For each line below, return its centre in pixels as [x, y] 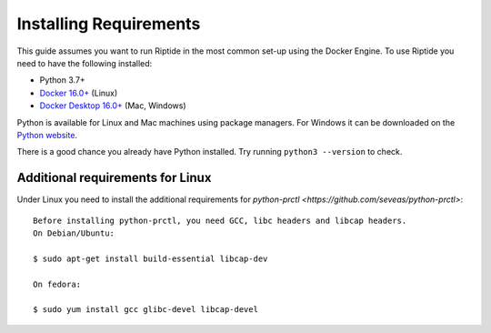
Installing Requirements [109, 24]
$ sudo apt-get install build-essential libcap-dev [150, 258]
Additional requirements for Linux [114, 178]
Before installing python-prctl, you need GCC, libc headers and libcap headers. [220, 220]
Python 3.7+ [62, 80]
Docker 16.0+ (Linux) [79, 93]
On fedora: [57, 284]
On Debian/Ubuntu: [74, 233]
